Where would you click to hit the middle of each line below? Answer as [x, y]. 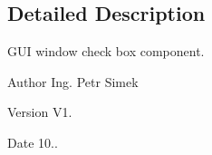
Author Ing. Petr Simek [73, 81]
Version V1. [40, 112]
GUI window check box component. [106, 51]
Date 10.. [33, 142]
